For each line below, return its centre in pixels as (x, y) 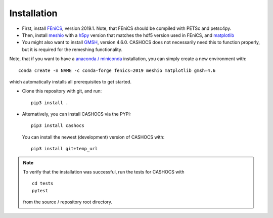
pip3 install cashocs (58, 126)
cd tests (43, 184)
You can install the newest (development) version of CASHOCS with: (93, 137)
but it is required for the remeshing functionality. (72, 49)
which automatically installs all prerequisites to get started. (70, 81)
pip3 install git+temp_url (64, 149)
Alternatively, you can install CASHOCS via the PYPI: (77, 114)
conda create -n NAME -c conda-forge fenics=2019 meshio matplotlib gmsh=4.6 (117, 70)
